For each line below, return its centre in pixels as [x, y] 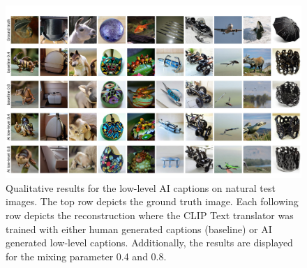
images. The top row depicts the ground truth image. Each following [152, 201]
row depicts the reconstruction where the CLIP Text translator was [150, 215]
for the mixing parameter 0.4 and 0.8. [86, 256]
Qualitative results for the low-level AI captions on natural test [141, 187]
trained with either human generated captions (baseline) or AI [139, 229]
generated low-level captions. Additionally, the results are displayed [149, 243]
